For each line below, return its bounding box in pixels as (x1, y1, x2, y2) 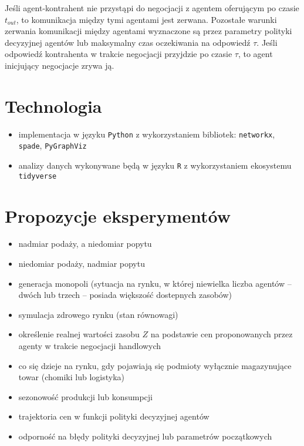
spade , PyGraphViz (18, 139, 87, 152)
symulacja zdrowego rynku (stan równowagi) (18, 308, 178, 320)
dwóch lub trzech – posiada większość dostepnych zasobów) (18, 289, 232, 301)
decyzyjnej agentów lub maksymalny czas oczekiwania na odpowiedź (5, 36, 251, 48)
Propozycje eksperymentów (5, 203, 231, 227)
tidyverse (18, 172, 57, 180)
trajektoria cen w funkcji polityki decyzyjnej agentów (18, 410, 210, 422)
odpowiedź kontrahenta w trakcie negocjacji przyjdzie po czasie (5, 48, 232, 60)
